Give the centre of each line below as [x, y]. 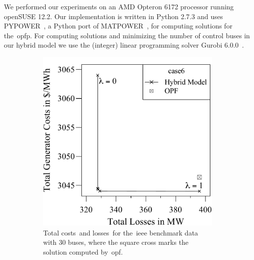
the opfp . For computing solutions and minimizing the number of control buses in [127, 35]
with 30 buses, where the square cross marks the [116, 242]
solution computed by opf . [83, 251]
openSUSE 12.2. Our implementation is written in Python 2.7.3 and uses [114, 16]
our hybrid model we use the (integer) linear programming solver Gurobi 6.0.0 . [124, 45]
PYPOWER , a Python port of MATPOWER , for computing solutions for [118, 26]
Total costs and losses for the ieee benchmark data [121, 232]
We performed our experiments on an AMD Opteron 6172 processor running [119, 6]
